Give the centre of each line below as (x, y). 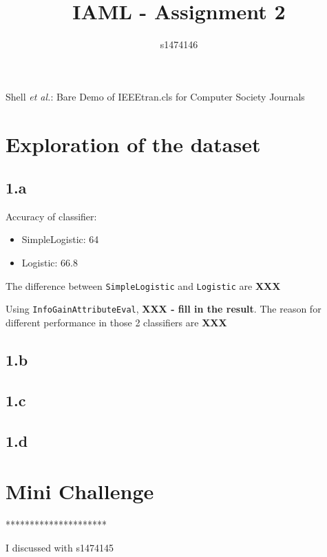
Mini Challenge (80, 491)
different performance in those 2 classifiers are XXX (116, 322)
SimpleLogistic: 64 (60, 239)
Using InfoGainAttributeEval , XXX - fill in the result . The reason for (163, 309)
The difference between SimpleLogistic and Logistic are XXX (143, 285)
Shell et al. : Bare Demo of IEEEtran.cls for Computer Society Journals (155, 96)
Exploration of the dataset (133, 144)
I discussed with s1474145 (60, 547)
